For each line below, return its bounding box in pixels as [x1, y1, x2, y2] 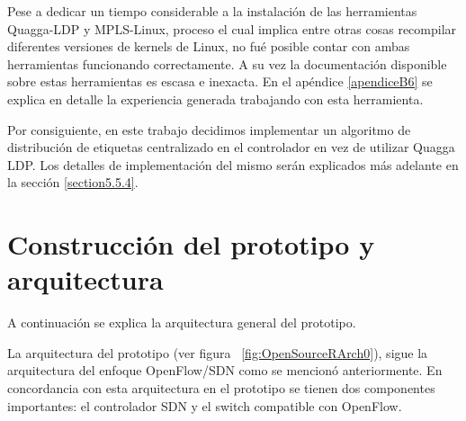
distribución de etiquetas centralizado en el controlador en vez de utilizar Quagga [7, 138, 455, 157]
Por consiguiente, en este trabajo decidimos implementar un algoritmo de [7, 120, 411, 139]
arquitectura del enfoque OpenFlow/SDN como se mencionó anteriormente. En [7, 361, 443, 380]
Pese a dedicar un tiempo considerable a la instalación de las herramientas [7, 2, 417, 20]
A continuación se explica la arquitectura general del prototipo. [7, 313, 356, 332]
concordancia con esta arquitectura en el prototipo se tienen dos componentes [7, 379, 435, 398]
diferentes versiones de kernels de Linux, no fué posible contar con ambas [7, 37, 410, 56]
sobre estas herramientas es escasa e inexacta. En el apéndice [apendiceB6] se [7, 72, 433, 91]
